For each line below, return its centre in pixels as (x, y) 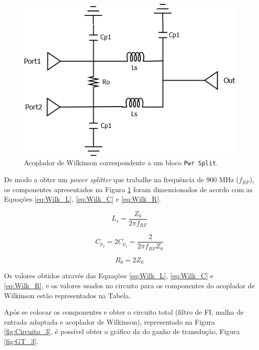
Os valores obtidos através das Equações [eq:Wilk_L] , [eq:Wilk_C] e (109, 276)
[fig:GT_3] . (21, 341)
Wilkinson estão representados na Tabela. (67, 295)
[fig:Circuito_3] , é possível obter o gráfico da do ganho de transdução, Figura (122, 331)
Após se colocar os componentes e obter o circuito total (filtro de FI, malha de (124, 312)
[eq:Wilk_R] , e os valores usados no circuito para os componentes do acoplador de (129, 285)
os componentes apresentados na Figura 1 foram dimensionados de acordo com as (129, 189)
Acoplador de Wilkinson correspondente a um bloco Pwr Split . (121, 163)
